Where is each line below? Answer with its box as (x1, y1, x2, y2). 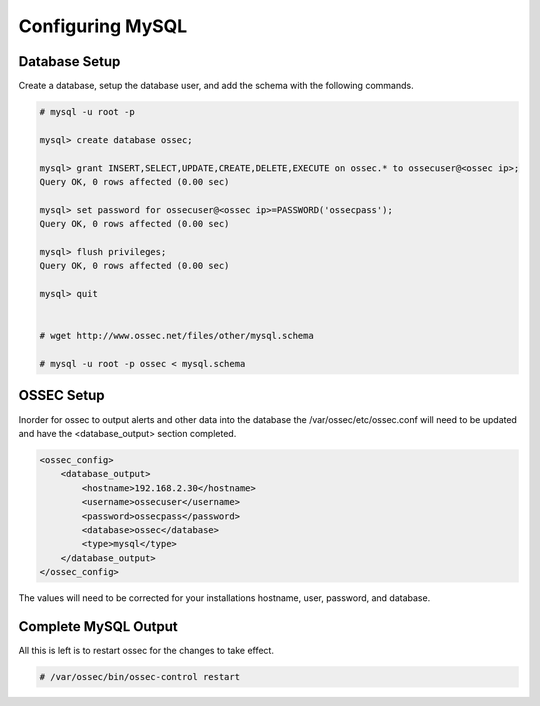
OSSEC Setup (18, 387, 105, 404)
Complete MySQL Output (18, 618, 179, 635)
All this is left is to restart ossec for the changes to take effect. (18, 644, 275, 656)
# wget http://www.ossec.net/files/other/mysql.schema (39, 330, 314, 342)
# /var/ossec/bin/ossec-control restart (39, 671, 240, 682)
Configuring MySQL (18, 15, 188, 37)
